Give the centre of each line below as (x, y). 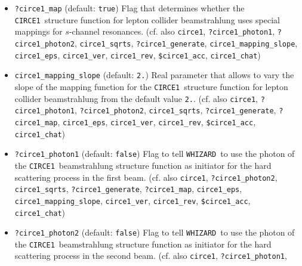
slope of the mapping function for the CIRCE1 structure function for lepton (151, 86)
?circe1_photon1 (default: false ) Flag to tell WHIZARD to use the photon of (155, 154)
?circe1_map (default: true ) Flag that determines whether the (130, 8)
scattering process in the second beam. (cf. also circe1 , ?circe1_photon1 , (151, 256)
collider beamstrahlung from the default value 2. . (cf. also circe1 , (136, 98)
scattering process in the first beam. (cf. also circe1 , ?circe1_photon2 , (146, 177)
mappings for (38, 31)
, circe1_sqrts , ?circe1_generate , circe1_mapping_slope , (186, 43)
